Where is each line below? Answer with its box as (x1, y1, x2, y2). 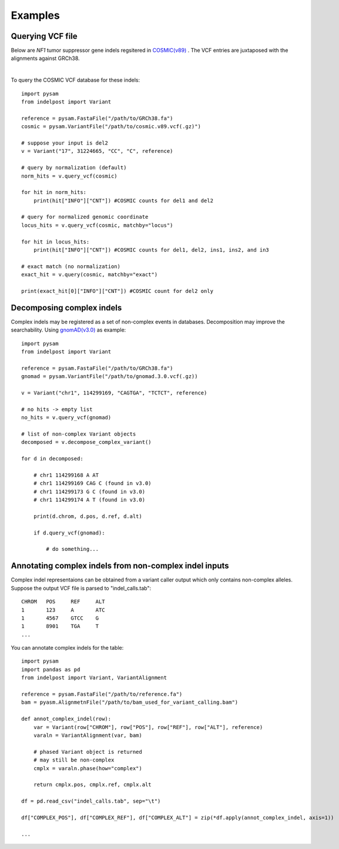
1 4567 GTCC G (21, 614, 99, 621)
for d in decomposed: (21, 456, 83, 462)
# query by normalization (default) (21, 165, 127, 171)
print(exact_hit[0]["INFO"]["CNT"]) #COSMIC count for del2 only (21, 288, 214, 294)
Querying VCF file (11, 31, 78, 41)
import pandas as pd (21, 666, 80, 673)
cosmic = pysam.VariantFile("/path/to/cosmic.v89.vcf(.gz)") (21, 123, 201, 130)
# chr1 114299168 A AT (33, 472, 99, 479)
